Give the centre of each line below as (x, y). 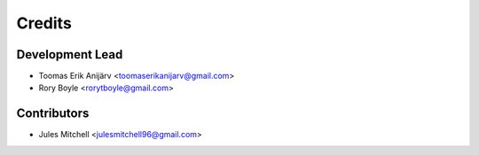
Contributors (53, 114)
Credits (44, 23)
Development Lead (70, 54)
